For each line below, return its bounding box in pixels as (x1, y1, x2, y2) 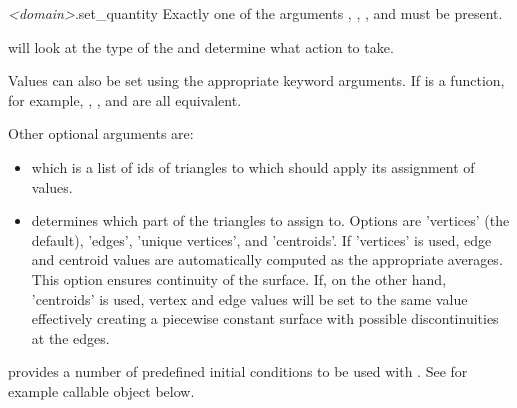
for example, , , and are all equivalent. (8, 89, 242, 110)
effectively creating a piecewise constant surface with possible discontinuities (31, 308, 499, 329)
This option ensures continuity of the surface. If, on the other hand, (31, 268, 447, 289)
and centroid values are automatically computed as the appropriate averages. (31, 249, 503, 270)
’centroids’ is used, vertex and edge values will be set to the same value (31, 288, 468, 309)
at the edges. (31, 327, 110, 348)
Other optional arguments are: (8, 123, 194, 144)
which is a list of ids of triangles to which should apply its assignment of (31, 156, 475, 177)
